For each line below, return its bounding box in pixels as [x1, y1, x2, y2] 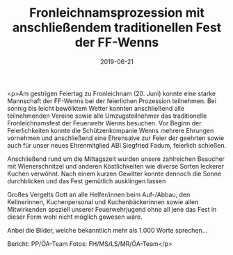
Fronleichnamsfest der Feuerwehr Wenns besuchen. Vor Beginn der [7, 118, 202, 127]
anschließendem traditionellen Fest [12, 20, 222, 36]
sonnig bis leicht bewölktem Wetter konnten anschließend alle [7, 104, 185, 112]
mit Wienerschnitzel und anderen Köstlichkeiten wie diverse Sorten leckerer [7, 162, 225, 170]
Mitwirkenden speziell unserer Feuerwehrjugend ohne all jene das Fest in [7, 205, 217, 213]
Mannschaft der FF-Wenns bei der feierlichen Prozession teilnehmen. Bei [7, 96, 217, 105]
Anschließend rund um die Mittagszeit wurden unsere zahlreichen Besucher [7, 155, 225, 163]
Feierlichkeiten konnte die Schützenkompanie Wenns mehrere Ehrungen [7, 126, 214, 134]
